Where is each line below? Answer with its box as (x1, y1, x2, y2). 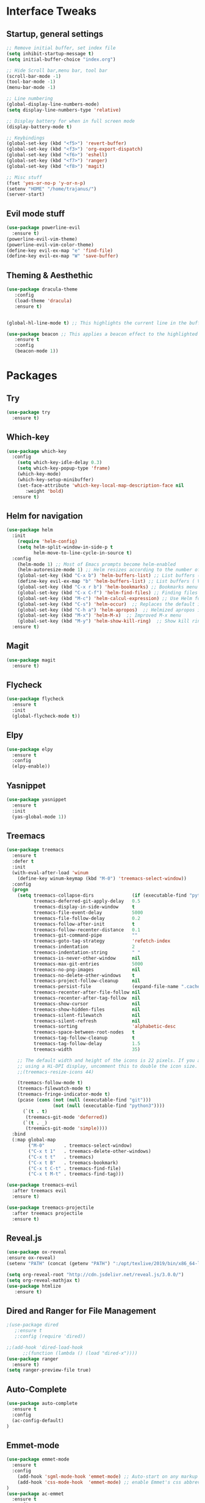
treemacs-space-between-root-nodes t (33, 1029, 135, 1035)
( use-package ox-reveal (6, 1249, 67, 1255)
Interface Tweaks (6, 4, 97, 18)
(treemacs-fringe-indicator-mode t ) (17, 1091, 111, 1098)
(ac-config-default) (12, 1417, 64, 1423)
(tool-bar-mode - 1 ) (6, 78, 56, 85)
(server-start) (6, 191, 45, 197)
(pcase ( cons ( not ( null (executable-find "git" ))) (17, 1097, 151, 1103)
